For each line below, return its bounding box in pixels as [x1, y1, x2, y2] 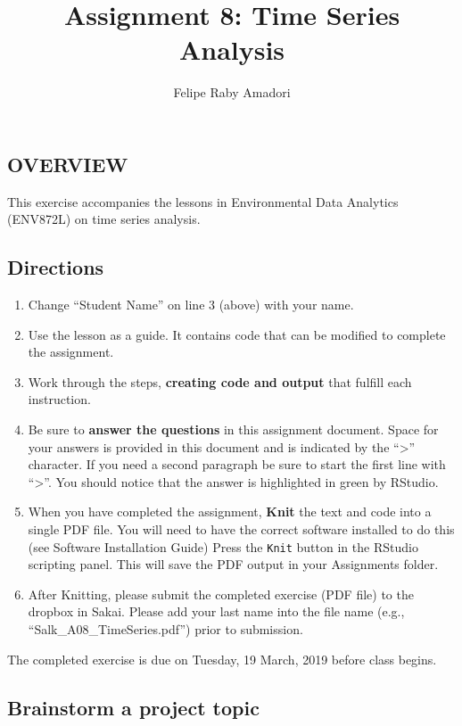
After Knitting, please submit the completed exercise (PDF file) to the [28, 584, 414, 603]
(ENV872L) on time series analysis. [7, 210, 201, 228]
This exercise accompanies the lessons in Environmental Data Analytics [7, 192, 399, 210]
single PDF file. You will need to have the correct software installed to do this [28, 520, 455, 539]
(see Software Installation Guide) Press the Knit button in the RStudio [28, 537, 418, 556]
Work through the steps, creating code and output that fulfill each [28, 372, 412, 391]
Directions [7, 253, 104, 281]
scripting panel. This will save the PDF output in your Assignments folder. [28, 555, 439, 573]
